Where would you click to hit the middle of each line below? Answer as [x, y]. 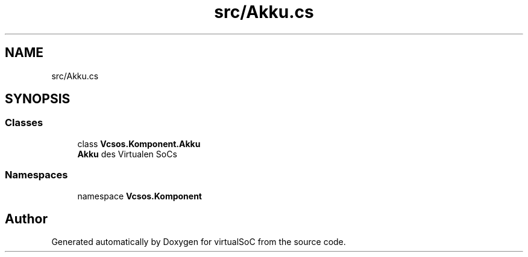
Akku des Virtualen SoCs [127, 154]
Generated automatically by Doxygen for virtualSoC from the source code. [199, 242]
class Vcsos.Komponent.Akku [139, 144]
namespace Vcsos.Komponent [140, 196]
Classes [24, 123]
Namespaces [36, 175]
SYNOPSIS [38, 99]
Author [26, 219]
